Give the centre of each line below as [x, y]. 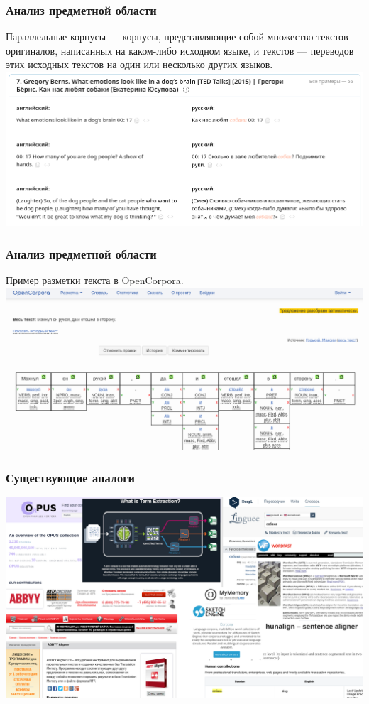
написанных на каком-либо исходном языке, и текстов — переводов [207, 50]
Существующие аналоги [71, 477]
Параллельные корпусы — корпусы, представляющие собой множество [160, 37]
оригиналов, [32, 50]
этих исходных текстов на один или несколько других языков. [139, 64]
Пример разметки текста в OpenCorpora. [95, 280]
